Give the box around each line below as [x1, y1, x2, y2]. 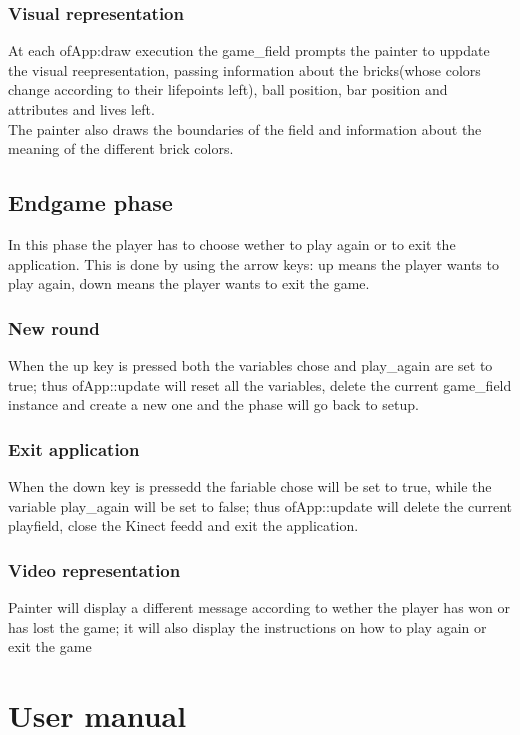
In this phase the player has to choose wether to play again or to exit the [8, 233, 456, 254]
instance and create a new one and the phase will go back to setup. [8, 394, 419, 415]
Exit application [8, 436, 140, 461]
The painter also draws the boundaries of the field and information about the [8, 118, 482, 139]
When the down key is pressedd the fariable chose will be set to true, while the [8, 475, 492, 496]
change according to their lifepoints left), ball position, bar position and [8, 79, 448, 100]
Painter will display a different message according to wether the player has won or [8, 596, 510, 617]
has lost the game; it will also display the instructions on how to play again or [8, 616, 487, 637]
